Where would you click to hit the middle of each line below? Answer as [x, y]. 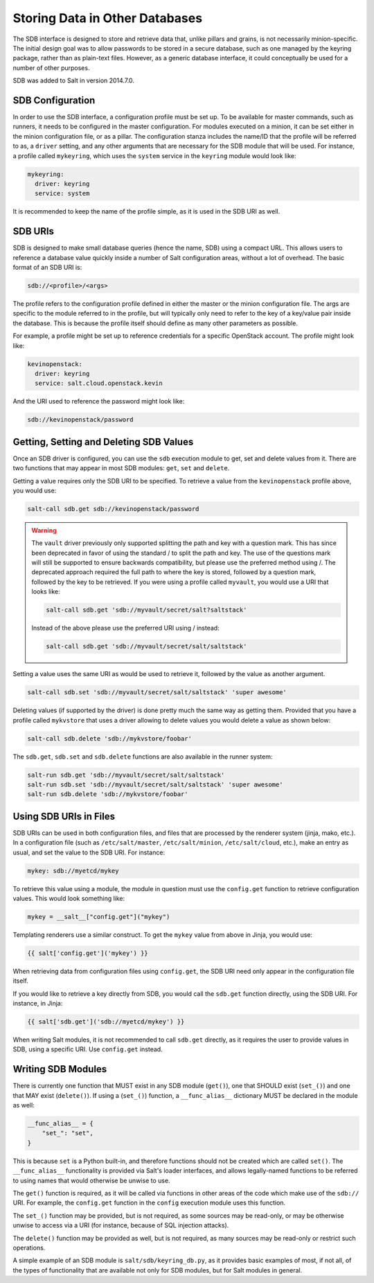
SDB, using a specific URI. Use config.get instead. [88, 1049]
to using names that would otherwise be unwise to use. [91, 1180]
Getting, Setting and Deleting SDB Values [103, 441]
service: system [62, 193]
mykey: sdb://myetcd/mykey [73, 871]
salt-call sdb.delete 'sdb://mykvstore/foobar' [109, 738]
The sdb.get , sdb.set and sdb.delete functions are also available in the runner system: [143, 757]
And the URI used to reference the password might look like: [99, 402]
